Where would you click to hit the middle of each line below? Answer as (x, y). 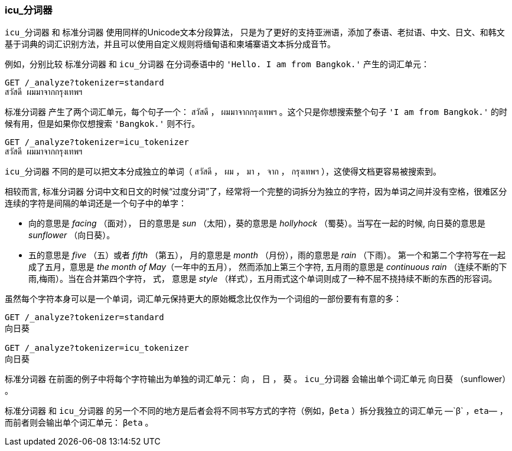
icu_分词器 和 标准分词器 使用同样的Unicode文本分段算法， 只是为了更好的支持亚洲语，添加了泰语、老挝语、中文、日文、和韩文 (255, 32)
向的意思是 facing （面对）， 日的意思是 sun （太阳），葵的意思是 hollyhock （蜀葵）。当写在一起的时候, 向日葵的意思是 (257, 223)
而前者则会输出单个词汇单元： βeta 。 (79, 423)
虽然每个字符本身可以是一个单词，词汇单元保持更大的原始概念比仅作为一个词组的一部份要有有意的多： (203, 299)
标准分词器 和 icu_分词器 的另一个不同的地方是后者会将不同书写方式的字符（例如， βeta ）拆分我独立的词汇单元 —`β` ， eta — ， (256, 411)
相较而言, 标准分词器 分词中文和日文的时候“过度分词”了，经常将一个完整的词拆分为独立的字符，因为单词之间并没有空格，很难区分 (256, 192)
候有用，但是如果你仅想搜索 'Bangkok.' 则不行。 (102, 124)
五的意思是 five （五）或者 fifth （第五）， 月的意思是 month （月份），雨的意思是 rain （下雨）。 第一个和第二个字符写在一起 (267, 255)
